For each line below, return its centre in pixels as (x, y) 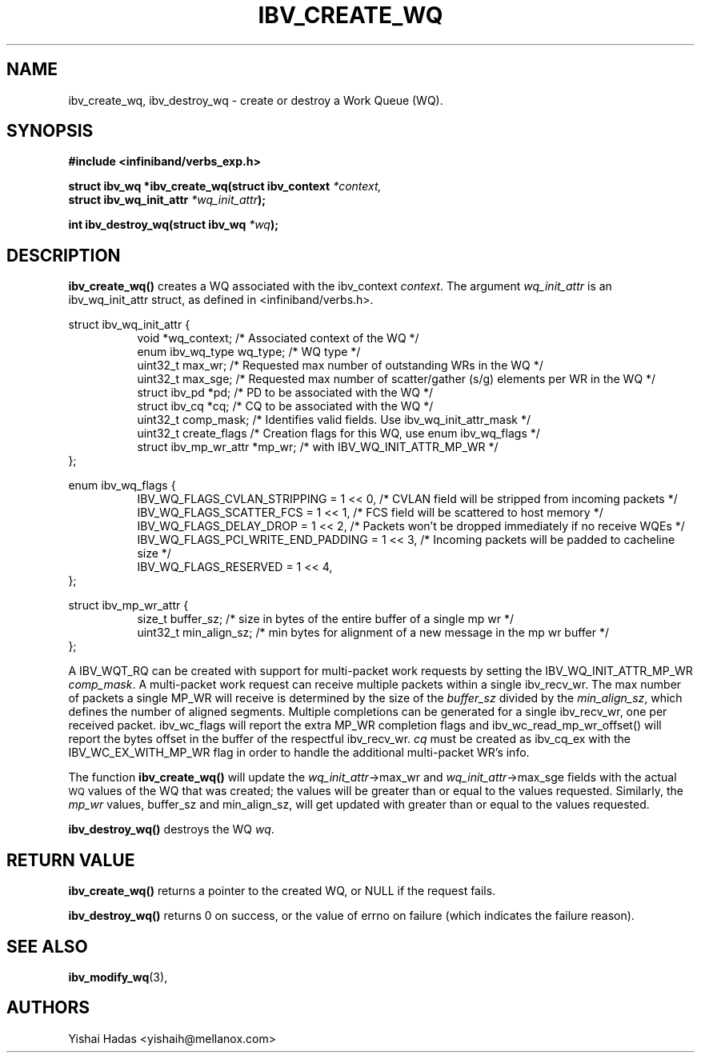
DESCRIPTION (64, 255)
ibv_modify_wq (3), (118, 977)
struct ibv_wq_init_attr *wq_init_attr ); (167, 200)
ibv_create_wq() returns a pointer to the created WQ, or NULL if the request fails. (282, 891)
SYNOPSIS (50, 131)
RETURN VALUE (71, 860)
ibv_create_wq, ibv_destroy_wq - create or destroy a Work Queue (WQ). (256, 100)
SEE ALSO (47, 946)
